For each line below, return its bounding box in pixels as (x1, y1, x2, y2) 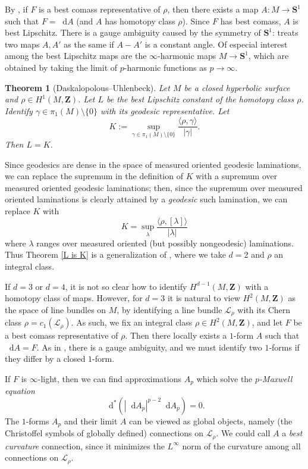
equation (5, 384, 35, 397)
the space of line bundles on (5, 303, 106, 315)
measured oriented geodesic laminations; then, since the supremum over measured (5, 181, 303, 193)
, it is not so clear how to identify (65, 280, 187, 292)
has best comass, (220, 14, 281, 27)
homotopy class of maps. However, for (5, 292, 143, 304)
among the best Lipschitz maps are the (5, 49, 147, 62)
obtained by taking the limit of (5, 61, 118, 73)
